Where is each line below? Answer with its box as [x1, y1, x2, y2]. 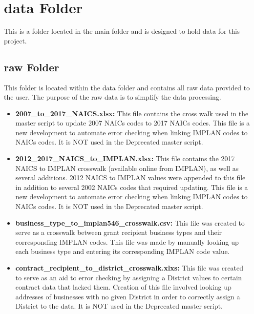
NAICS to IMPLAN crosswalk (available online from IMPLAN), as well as [15, 163, 239, 173]
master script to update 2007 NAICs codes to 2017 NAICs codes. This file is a [15, 118, 250, 128]
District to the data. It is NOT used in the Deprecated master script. [15, 301, 223, 311]
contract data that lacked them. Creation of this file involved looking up [15, 282, 232, 292]
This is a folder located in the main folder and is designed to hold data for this [4, 26, 240, 36]
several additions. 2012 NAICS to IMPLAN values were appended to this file [15, 172, 246, 183]
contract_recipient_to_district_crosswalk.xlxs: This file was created [15, 263, 244, 273]
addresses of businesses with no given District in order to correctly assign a [15, 291, 240, 301]
